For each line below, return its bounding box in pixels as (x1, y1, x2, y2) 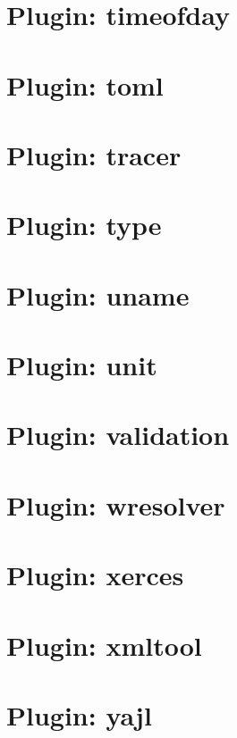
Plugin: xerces (6, 557, 184, 593)
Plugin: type (6, 206, 162, 243)
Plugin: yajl (6, 696, 152, 733)
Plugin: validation (6, 416, 230, 453)
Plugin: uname (6, 276, 190, 313)
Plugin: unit (6, 347, 157, 383)
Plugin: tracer (6, 136, 182, 172)
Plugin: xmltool (6, 626, 202, 663)
